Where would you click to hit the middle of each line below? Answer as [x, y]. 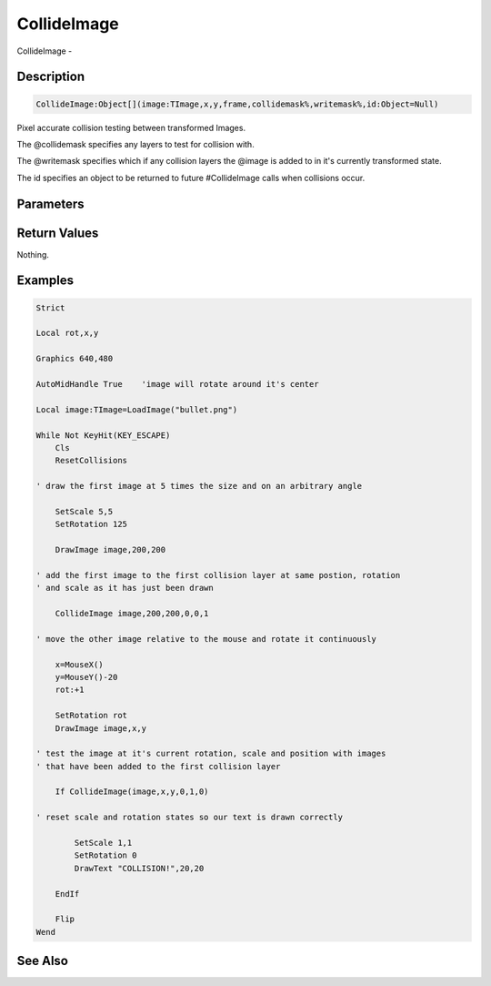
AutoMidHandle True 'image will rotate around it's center [177, 384]
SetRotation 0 [105, 855]
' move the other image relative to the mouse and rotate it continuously [206, 639]
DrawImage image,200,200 [110, 550]
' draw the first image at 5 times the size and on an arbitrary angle [199, 486]
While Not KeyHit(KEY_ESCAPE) [103, 435]
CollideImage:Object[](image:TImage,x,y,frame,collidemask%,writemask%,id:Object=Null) [237, 104]
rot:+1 [70, 690]
